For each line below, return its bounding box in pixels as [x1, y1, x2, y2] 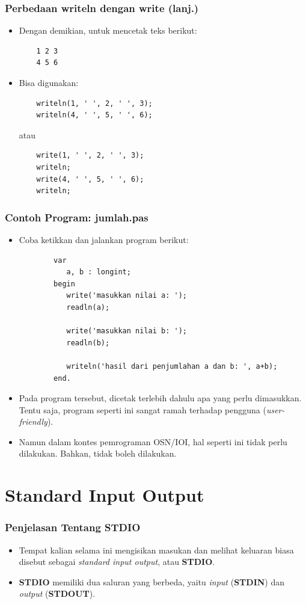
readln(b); [66, 338, 110, 347]
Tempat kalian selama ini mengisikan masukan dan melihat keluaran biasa [19, 543, 294, 556]
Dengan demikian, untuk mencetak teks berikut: [19, 24, 197, 37]
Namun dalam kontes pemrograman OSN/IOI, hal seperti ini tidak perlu [19, 435, 287, 448]
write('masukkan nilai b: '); [66, 327, 187, 336]
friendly [19, 415, 47, 428]
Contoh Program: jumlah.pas [5, 209, 148, 224]
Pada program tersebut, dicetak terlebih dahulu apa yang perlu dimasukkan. [19, 392, 302, 404]
